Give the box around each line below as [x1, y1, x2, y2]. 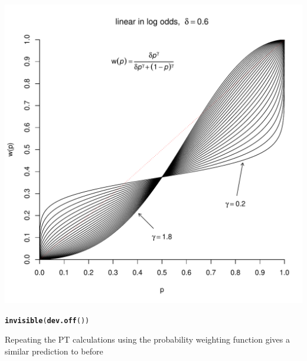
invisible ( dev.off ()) [5, 316, 90, 325]
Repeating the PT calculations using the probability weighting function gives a [5, 333, 290, 346]
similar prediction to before [5, 344, 103, 357]
